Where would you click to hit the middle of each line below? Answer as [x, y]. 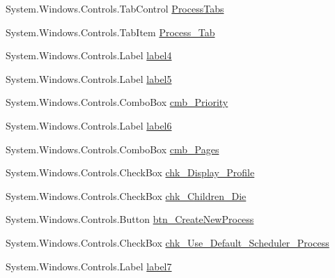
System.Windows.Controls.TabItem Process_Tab [110, 32]
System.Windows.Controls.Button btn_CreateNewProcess [130, 219]
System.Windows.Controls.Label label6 [89, 125]
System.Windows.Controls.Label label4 [89, 55]
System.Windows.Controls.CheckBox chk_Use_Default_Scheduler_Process [167, 242]
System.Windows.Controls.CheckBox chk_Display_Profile [130, 172]
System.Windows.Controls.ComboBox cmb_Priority [117, 102]
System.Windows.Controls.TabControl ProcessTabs [115, 8]
